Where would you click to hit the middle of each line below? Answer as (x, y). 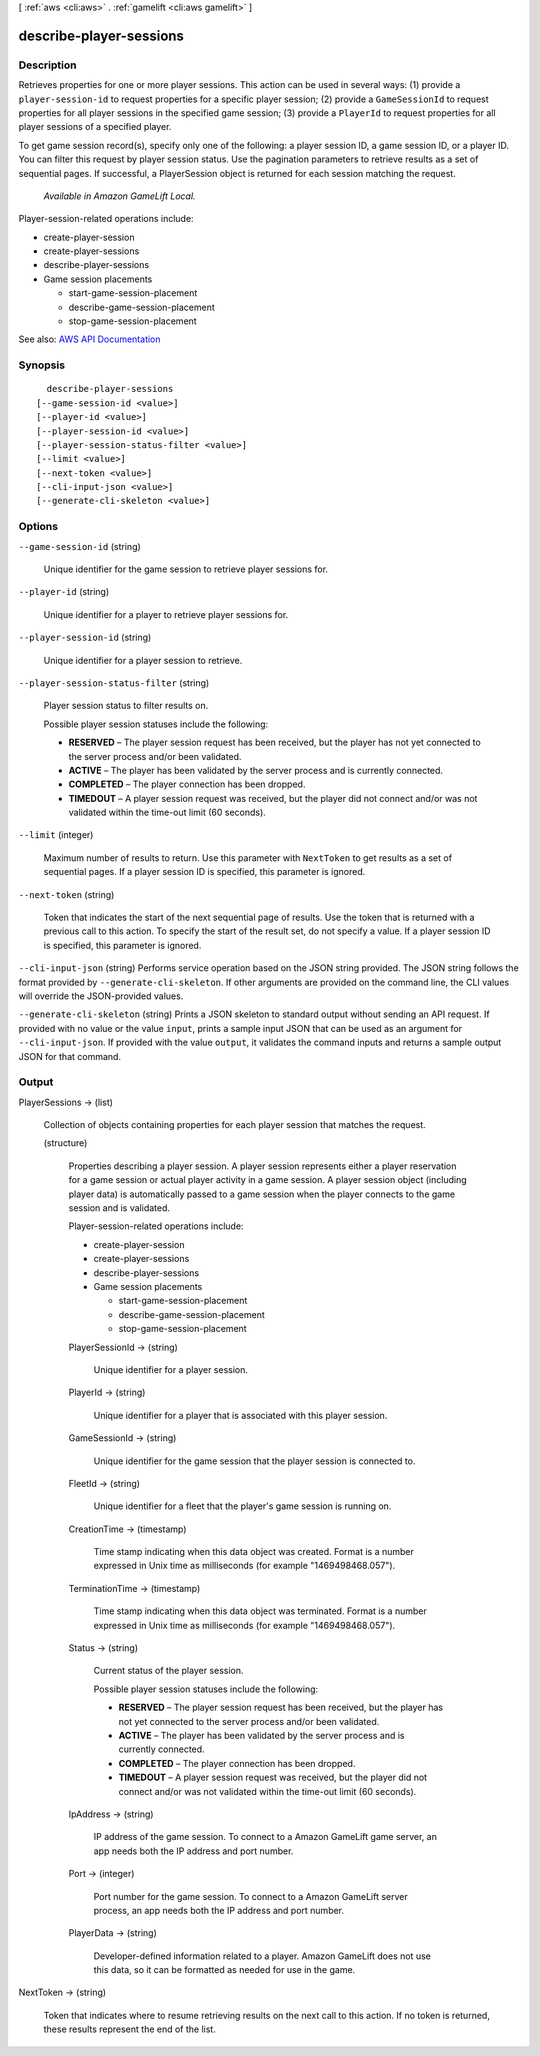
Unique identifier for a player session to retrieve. (143, 660)
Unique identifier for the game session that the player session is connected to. (254, 1461)
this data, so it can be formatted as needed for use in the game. (224, 1970)
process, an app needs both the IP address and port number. (219, 1910)
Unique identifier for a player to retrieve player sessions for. (166, 614)
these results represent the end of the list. (130, 2029)
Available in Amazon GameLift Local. (119, 196)
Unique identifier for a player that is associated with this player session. (240, 1415)
